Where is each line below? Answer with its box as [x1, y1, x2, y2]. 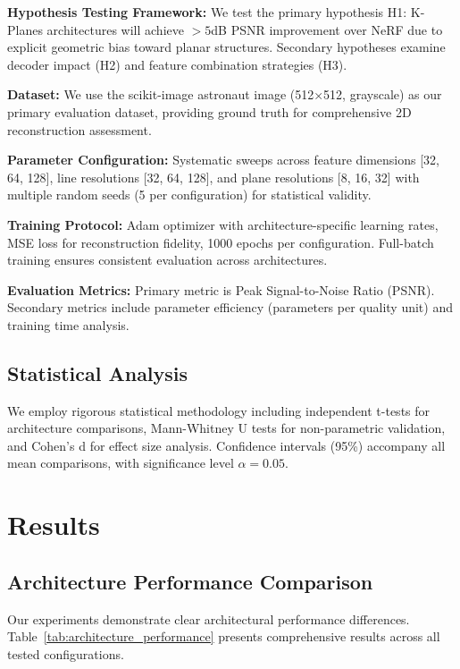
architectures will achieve [46, 20, 184, 38]
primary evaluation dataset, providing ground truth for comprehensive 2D [7, 102, 412, 121]
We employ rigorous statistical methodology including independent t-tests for [7, 401, 431, 419]
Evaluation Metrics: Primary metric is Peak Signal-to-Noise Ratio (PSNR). [7, 280, 435, 299]
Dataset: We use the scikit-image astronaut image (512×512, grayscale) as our [7, 85, 442, 104]
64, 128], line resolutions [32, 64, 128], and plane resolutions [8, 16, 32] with [7, 167, 420, 186]
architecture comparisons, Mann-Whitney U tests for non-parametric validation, [7, 419, 446, 437]
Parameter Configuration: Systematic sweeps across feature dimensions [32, [7, 150, 440, 169]
